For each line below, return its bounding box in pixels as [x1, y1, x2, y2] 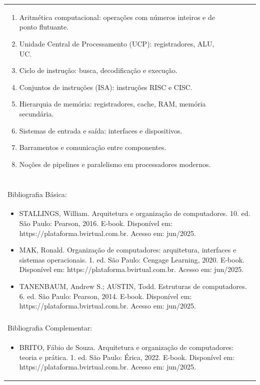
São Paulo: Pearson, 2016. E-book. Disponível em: [19, 217, 173, 228]
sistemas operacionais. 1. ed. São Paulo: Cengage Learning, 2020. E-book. [19, 254, 244, 264]
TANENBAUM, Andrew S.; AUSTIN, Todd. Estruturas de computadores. [19, 280, 247, 291]
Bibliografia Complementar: [7, 322, 92, 333]
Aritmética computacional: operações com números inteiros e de [19, 11, 215, 22]
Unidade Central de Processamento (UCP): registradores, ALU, [19, 38, 214, 48]
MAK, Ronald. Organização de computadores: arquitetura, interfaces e [19, 244, 236, 255]
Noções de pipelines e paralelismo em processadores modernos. [19, 158, 211, 169]
